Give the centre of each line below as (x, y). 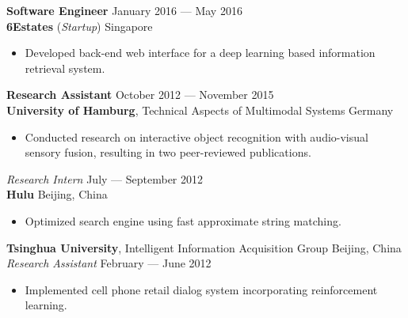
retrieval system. (65, 68)
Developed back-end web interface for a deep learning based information (200, 53)
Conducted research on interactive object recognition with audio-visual (196, 136)
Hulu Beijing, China (57, 194)
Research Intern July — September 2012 (105, 178)
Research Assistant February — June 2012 (109, 263)
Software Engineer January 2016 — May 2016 (124, 10)
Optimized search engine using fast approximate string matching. (183, 220)
